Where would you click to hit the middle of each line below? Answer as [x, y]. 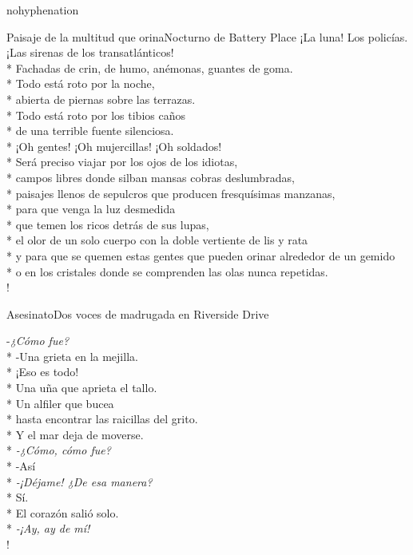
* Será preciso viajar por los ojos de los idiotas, [122, 162]
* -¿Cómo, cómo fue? [59, 450]
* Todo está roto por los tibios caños [96, 115]
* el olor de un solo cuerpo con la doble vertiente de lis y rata [157, 240]
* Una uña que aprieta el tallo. [82, 388]
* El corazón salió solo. [63, 512]
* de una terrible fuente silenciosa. [90, 131]
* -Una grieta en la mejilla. [72, 356]
